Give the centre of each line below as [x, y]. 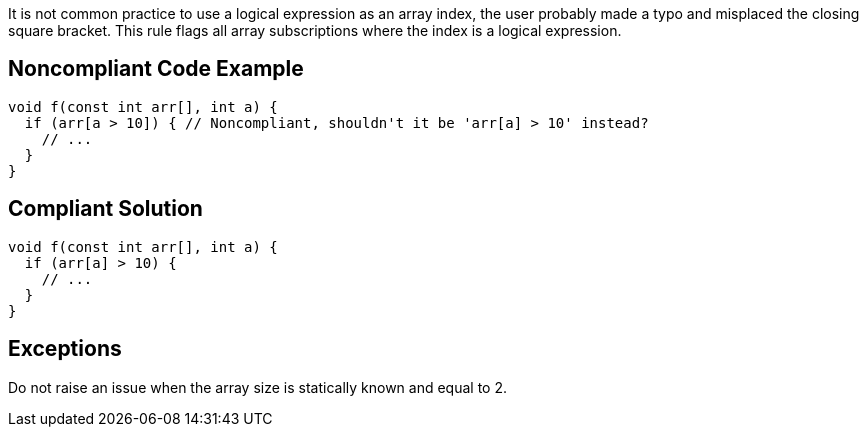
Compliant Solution [105, 209]
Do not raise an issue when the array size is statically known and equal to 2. [257, 387]
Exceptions [65, 349]
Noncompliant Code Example [156, 69]
